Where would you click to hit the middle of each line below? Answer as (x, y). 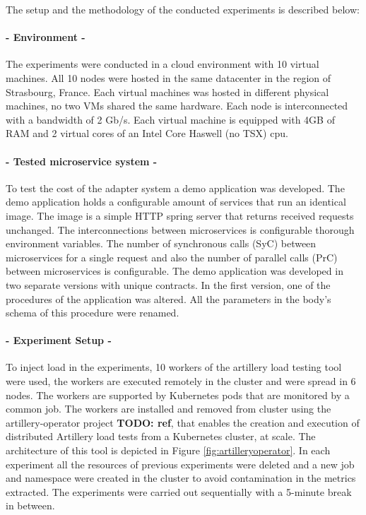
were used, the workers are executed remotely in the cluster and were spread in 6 (181, 381)
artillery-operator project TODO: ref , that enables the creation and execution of (183, 422)
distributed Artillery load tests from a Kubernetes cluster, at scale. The (161, 436)
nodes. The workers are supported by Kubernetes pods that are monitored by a (178, 395)
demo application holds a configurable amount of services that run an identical (176, 202)
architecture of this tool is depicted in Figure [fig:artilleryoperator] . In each (168, 450)
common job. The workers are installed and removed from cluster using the (169, 409)
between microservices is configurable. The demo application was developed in (175, 271)
